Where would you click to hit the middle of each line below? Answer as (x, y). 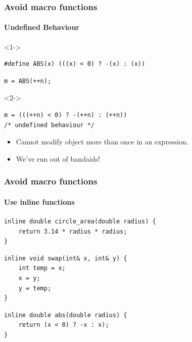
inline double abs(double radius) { (66, 315)
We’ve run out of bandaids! (58, 158)
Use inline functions (39, 201)
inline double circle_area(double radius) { (80, 222)
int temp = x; (42, 268)
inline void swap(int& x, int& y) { (66, 258)
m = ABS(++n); (28, 81)
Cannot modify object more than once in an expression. (102, 142)
